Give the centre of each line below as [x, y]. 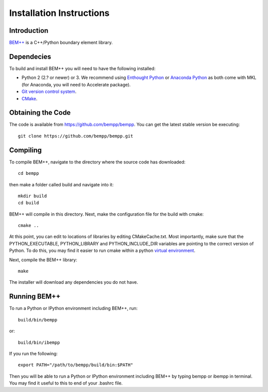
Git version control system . [49, 91]
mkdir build [33, 196]
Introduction [29, 31]
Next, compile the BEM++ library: [43, 260]
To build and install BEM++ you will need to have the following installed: [82, 68]
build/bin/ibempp [39, 342]
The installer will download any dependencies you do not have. [74, 282]
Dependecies [30, 56]
